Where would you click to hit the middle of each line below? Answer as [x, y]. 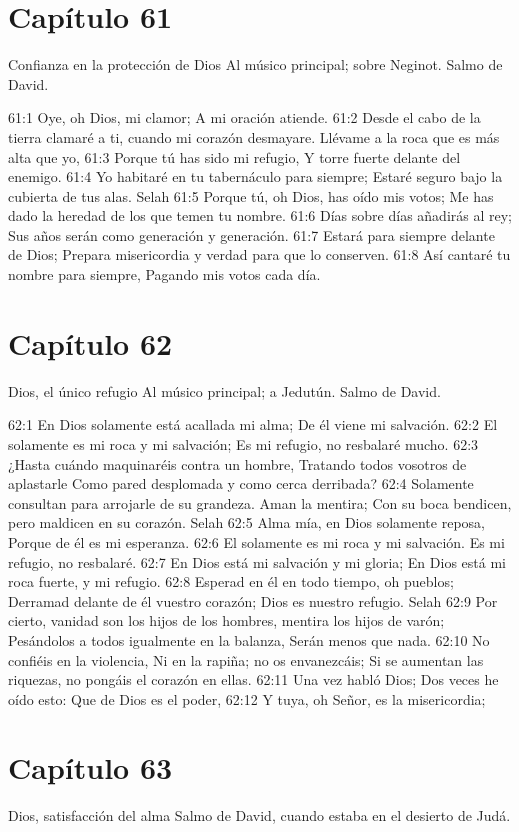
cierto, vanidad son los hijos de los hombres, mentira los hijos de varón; [226, 620]
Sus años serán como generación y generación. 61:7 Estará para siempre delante [251, 234]
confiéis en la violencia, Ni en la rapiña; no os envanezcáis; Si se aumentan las [246, 659]
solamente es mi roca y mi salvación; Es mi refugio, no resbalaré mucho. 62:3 [243, 443]
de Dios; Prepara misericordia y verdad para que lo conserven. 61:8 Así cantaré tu [259, 254]
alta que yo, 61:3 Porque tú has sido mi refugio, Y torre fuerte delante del [234, 156]
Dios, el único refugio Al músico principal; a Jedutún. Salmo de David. [224, 390]
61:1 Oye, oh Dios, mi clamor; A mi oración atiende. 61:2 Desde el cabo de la [244, 117]
